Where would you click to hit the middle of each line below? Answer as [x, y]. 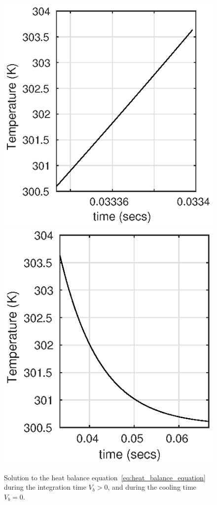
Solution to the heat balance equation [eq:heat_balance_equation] [105, 477]
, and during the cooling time [152, 487]
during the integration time [45, 487]
